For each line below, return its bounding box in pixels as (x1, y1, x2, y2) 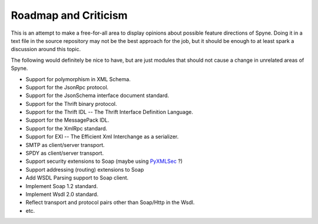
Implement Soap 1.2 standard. (25, 182, 98, 189)
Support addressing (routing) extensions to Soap (25, 166, 144, 173)
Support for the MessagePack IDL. (25, 116, 110, 123)
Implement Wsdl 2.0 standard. (25, 190, 99, 198)
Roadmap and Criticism (11, 9, 128, 22)
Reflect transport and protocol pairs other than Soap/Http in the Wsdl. (25, 199, 195, 206)
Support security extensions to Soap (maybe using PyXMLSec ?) (25, 158, 183, 165)
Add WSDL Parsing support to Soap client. (25, 174, 129, 182)
